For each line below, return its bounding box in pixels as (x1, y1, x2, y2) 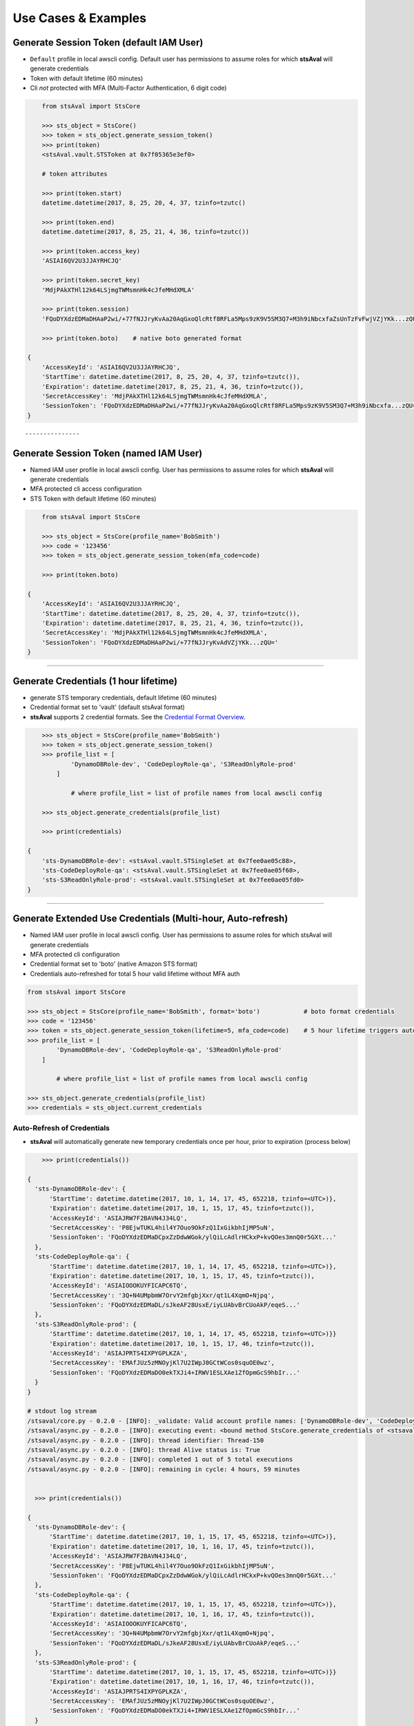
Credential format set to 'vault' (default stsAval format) (30, 703, 186, 711)
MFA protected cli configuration (30, 950, 120, 959)
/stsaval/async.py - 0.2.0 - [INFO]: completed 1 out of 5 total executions (27, 1455, 293, 1464)
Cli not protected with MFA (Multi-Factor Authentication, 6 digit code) (30, 84, 227, 93)
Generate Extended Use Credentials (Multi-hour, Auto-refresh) (12, 913, 288, 924)
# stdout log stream (27, 1407, 97, 1415)
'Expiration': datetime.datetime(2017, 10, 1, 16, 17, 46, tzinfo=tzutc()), (49, 1678, 315, 1686)
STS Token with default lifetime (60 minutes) (30, 494, 157, 503)
